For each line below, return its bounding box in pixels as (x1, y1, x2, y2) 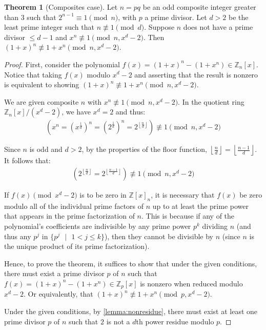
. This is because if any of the (141, 210, 235, 221)
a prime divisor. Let (145, 11, 207, 22)
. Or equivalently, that (24, 288, 93, 299)
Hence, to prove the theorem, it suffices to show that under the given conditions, (4, 258, 257, 268)
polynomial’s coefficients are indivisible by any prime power (4, 220, 191, 231)
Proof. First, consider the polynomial (4, 59, 120, 69)
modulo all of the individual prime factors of (4, 200, 144, 211)
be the (228, 11, 249, 22)
